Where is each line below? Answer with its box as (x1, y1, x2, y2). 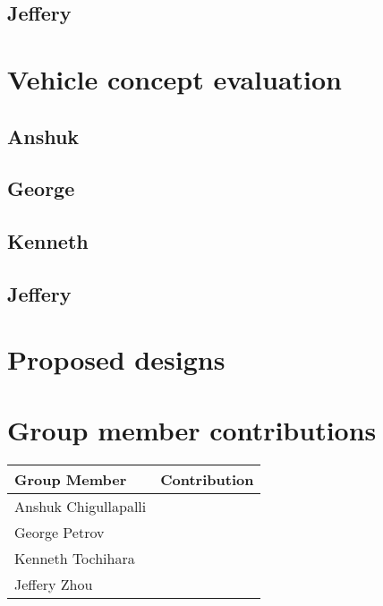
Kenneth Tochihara (14, 547, 135, 568)
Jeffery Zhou (14, 573, 93, 594)
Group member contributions (7, 411, 377, 448)
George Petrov (14, 521, 105, 542)
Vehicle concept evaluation (7, 60, 342, 97)
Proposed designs (7, 341, 226, 378)
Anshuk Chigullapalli (14, 495, 147, 516)
